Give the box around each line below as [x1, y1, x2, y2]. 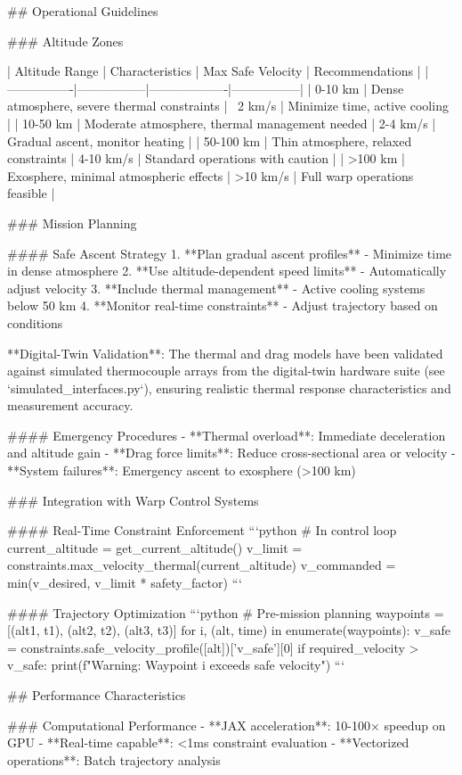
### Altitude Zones [7, 31, 124, 50]
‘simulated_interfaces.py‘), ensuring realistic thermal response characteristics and [7, 378, 451, 397]
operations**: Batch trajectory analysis [7, 750, 221, 769]
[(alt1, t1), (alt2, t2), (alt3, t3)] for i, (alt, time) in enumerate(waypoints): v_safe [7, 621, 451, 639]
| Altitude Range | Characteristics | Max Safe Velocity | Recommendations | [7, 62, 421, 80]
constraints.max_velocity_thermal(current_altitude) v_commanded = [7, 556, 396, 574]
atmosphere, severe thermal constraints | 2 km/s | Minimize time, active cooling [7, 96, 449, 115]
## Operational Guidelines [7, 2, 158, 20]
